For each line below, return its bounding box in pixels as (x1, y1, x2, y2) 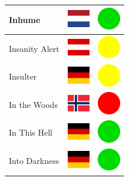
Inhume (9, 13, 41, 25)
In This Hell (9, 126, 52, 139)
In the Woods (9, 98, 58, 110)
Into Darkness (9, 154, 59, 167)
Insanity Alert (9, 42, 59, 54)
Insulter (9, 70, 37, 83)
